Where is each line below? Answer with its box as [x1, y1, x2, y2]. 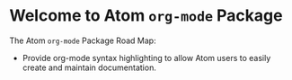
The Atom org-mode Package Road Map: [9, 35, 156, 46]
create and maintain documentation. [22, 62, 157, 73]
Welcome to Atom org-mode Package [9, 5, 283, 26]
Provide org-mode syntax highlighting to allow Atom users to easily [22, 52, 271, 63]
